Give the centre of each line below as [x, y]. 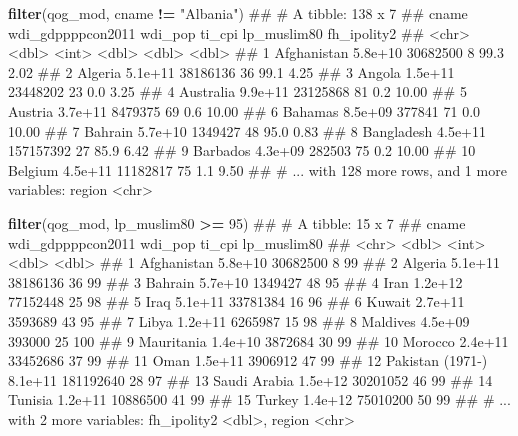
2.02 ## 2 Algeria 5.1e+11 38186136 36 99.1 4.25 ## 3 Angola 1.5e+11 [231, 71]
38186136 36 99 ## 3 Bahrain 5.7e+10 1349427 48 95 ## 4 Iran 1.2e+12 [235, 281]
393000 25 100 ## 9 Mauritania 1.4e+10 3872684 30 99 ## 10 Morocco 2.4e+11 [258, 340]
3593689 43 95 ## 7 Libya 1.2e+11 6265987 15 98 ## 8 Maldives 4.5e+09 [239, 320]
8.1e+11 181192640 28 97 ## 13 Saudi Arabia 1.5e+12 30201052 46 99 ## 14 [250, 379]
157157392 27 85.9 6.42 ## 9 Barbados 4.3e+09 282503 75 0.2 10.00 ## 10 [242, 150]
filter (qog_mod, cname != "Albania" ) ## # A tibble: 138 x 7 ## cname [238, 13]
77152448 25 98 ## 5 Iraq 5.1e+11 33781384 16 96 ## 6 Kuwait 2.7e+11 [236, 301]
